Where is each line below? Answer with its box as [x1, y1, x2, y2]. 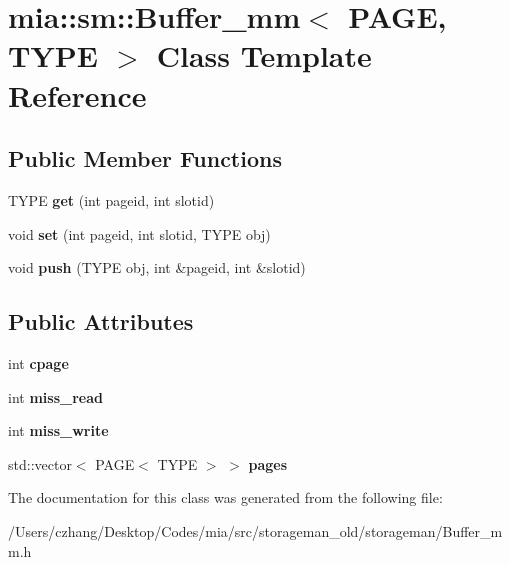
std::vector [8, 453, 72, 474]
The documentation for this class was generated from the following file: [8, 487, 443, 508]
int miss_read [8, 386, 103, 407]
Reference [8, 74, 147, 115]
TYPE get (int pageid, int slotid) [8, 189, 215, 210]
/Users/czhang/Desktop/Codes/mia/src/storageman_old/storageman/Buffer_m [8, 520, 503, 541]
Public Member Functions [8, 143, 282, 174]
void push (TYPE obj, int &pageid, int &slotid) [8, 257, 306, 278]
